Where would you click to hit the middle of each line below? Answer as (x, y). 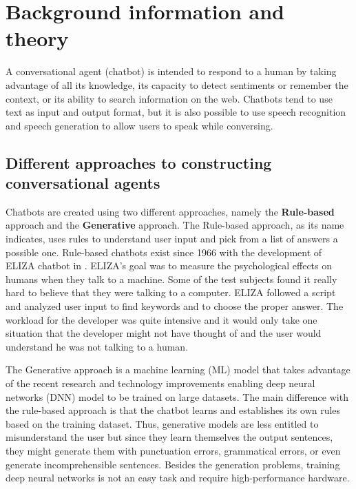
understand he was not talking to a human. (97, 346)
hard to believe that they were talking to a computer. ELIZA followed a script (171, 292)
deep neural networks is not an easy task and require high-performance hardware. (178, 478)
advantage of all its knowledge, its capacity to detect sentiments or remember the (177, 84)
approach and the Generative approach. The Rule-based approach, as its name (175, 225)
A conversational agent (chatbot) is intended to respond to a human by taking (171, 71)
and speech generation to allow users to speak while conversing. (139, 125)
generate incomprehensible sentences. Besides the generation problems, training (173, 464)
